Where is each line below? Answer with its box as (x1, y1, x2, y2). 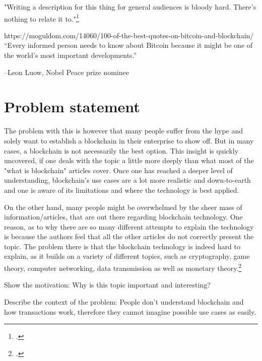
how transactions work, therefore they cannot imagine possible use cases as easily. (4, 306, 256, 317)
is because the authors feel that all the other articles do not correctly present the (4, 231, 254, 242)
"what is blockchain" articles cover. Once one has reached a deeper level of (4, 165, 233, 175)
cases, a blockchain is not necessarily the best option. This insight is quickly (4, 145, 239, 156)
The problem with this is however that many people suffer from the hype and (4, 125, 243, 136)
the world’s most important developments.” (4, 50, 137, 60)
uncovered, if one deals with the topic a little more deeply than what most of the (4, 155, 254, 166)
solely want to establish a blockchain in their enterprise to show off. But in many (4, 135, 254, 146)
